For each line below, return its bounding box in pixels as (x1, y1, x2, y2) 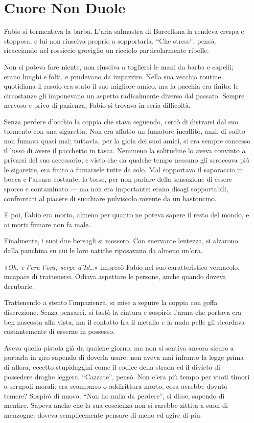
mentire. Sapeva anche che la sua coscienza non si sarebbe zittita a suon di (4, 400, 228, 410)
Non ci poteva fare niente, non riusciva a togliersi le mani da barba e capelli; (4, 61, 233, 71)
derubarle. (4, 281, 34, 291)
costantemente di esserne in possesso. (4, 326, 115, 336)
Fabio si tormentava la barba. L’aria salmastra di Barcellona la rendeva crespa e (4, 26, 244, 36)
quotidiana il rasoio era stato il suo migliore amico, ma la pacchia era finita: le (4, 81, 239, 91)
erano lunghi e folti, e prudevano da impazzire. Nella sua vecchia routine (4, 71, 221, 81)
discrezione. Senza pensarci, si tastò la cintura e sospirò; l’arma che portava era (4, 306, 242, 317)
